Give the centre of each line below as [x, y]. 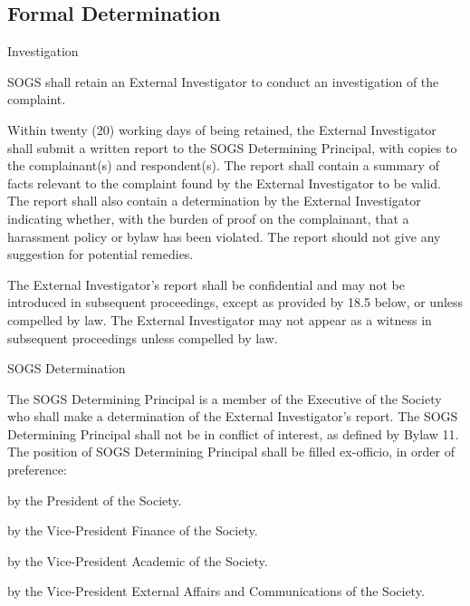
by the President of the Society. [95, 500]
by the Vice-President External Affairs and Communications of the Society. [216, 591]
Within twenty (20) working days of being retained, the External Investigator [222, 129]
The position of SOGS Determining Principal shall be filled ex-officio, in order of [231, 452]
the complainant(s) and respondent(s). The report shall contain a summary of [223, 165]
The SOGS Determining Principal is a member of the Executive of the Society [225, 398]
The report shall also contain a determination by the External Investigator [214, 201]
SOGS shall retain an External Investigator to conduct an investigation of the [223, 81]
